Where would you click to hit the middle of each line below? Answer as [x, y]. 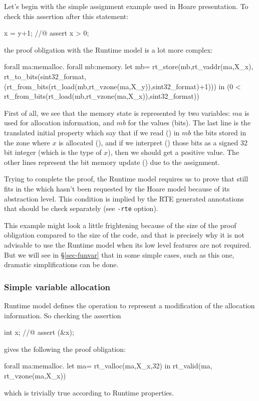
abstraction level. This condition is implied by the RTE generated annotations [124, 198]
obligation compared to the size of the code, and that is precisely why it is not [124, 235]
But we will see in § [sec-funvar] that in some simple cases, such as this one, [119, 254]
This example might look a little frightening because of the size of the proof [120, 225]
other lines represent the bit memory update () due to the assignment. [112, 162]
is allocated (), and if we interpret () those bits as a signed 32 [153, 142]
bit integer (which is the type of [53, 152]
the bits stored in [220, 132]
